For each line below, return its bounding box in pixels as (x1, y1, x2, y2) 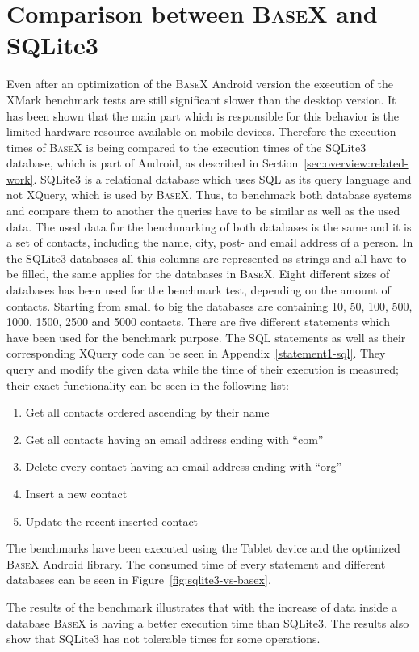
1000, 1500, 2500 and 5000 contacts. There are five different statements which (6, 313, 391, 330)
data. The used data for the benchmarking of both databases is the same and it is (6, 218, 412, 235)
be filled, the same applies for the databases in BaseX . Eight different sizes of (6, 265, 390, 282)
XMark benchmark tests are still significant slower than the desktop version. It (6, 91, 396, 108)
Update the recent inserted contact (25, 512, 199, 529)
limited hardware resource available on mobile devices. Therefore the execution (6, 123, 396, 140)
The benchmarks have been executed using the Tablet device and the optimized (6, 540, 400, 557)
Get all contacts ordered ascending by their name (25, 404, 270, 421)
